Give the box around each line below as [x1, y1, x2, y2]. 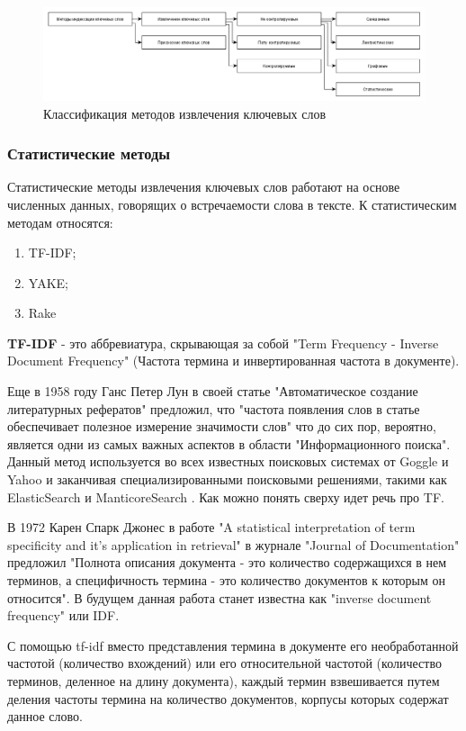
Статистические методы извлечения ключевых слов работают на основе [7, 177, 400, 196]
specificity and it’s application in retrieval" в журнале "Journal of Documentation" [7, 535, 460, 554]
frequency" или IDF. [7, 606, 120, 625]
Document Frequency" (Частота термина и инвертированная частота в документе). [7, 351, 460, 370]
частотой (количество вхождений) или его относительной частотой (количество [7, 654, 442, 672]
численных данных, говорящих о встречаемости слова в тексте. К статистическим [7, 194, 457, 213]
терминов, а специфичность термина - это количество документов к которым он [7, 571, 446, 590]
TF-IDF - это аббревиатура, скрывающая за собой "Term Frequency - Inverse [7, 333, 439, 352]
